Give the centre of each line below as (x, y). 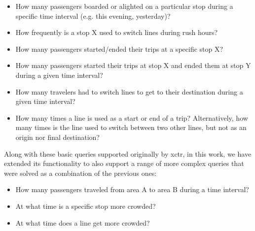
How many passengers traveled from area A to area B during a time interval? (132, 189)
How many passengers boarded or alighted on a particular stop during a (124, 6)
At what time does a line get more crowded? (83, 222)
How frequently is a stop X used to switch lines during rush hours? (117, 32)
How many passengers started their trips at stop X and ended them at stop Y (133, 65)
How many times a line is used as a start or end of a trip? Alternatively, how (132, 117)
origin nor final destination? (57, 137)
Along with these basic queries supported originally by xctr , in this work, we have (128, 153)
